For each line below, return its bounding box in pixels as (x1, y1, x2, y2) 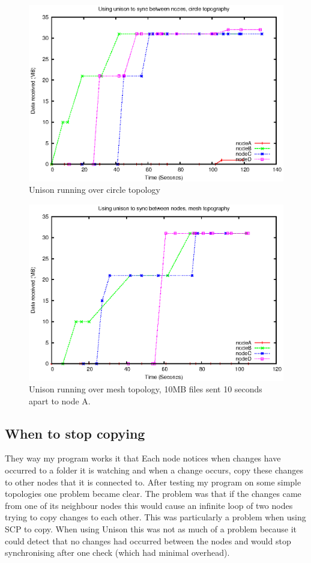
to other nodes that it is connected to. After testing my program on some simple (5, 475, 301, 488)
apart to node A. (29, 394, 91, 407)
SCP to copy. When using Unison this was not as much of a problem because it (5, 523, 297, 535)
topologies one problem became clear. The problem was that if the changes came (5, 487, 301, 500)
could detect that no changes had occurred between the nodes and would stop (5, 534, 291, 547)
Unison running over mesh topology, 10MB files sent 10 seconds (29, 383, 262, 395)
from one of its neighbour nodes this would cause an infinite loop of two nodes (5, 499, 293, 511)
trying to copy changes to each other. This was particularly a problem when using (5, 511, 306, 523)
